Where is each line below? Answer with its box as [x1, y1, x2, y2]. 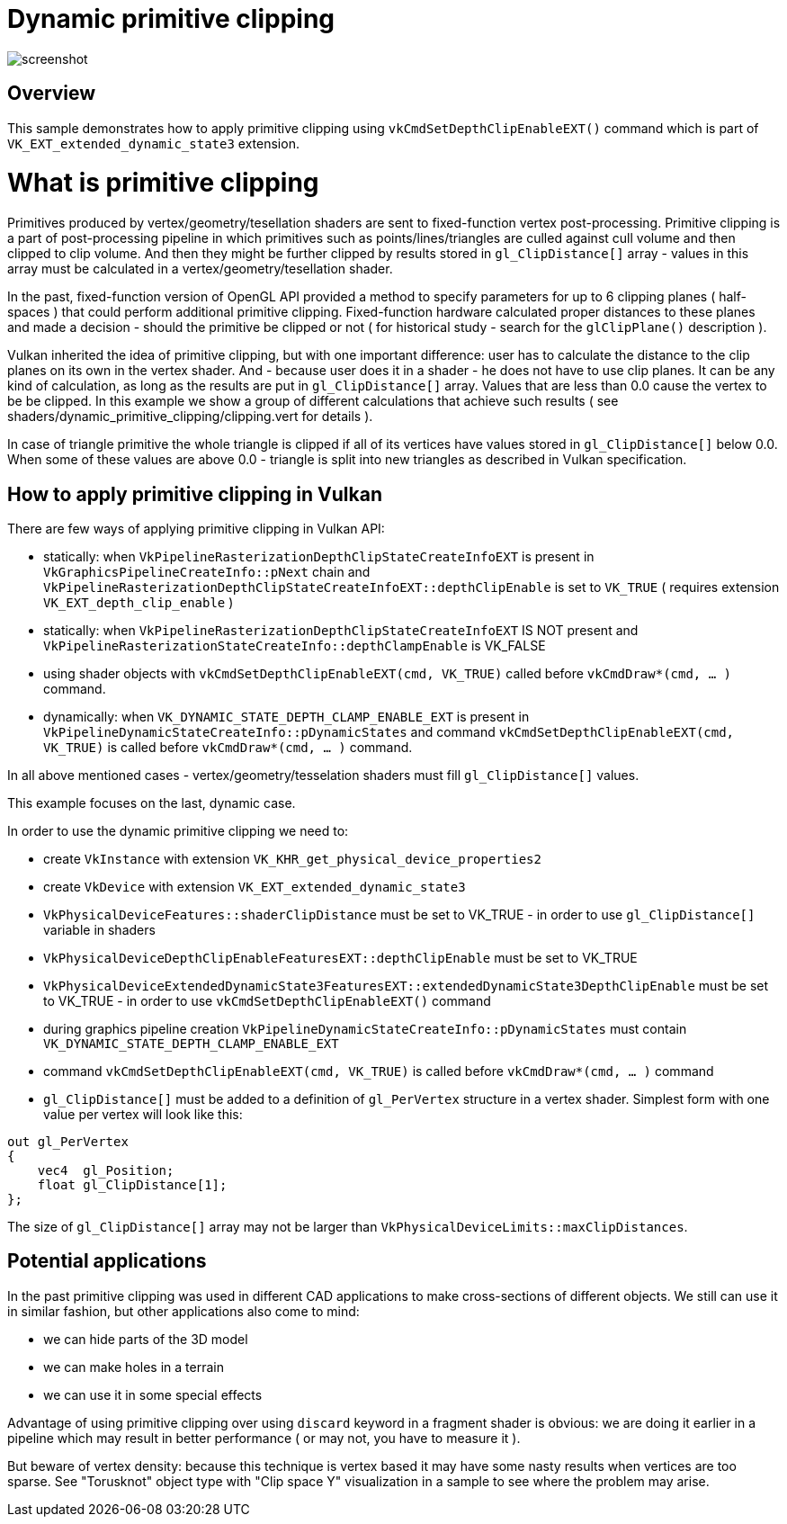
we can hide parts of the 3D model [43, 1331, 248, 1347]
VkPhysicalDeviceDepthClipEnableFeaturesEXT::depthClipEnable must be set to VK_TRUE [43, 949, 638, 965]
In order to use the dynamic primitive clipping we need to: [7, 822, 349, 838]
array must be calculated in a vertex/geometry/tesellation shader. [7, 261, 393, 277]
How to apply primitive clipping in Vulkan [7, 482, 382, 506]
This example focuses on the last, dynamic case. [7, 794, 296, 811]
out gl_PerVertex [7, 1134, 129, 1149]
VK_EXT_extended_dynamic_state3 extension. [7, 135, 300, 151]
